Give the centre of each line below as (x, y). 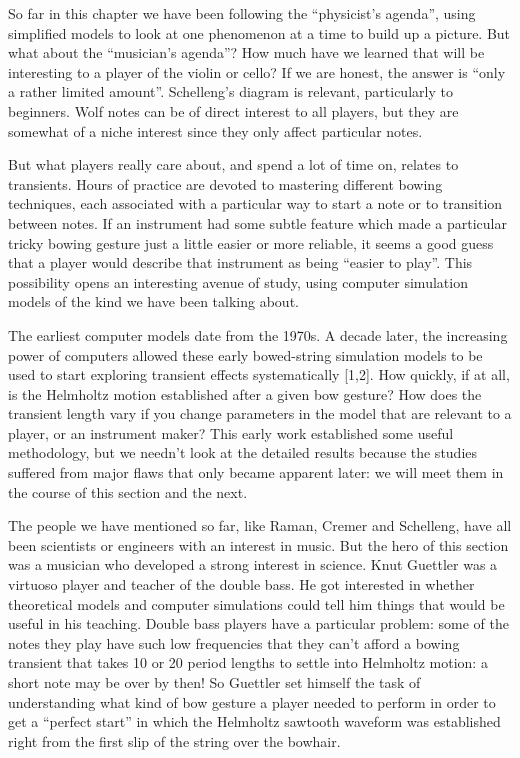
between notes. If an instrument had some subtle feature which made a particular (257, 222)
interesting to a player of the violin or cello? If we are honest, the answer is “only (257, 71)
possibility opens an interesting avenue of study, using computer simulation (238, 281)
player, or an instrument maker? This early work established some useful (231, 432)
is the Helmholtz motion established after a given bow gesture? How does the (245, 393)
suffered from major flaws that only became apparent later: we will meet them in (256, 472)
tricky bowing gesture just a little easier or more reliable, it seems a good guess (251, 242)
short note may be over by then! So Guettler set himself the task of (214, 682)
